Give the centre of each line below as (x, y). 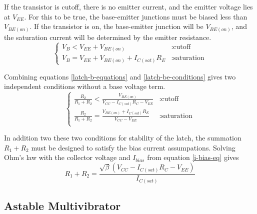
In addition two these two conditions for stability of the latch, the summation (123, 138)
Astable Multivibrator (62, 205)
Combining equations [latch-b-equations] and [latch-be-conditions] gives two (120, 76)
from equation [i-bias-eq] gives (193, 157)
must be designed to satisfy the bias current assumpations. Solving (133, 147)
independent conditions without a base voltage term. (85, 86)
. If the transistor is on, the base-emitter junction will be (116, 26)
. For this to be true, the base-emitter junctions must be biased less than (136, 16)
